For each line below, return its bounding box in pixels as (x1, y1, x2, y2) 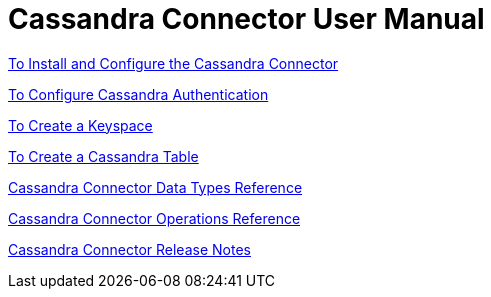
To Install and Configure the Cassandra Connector (8, 54, 339, 72)
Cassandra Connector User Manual (8, 2, 485, 36)
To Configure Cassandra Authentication (8, 85, 269, 103)
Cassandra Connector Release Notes (8, 240, 251, 258)
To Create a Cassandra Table (8, 147, 199, 165)
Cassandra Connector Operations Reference (8, 209, 301, 227)
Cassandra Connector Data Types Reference (8, 178, 303, 196)
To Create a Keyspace (8, 116, 153, 134)
